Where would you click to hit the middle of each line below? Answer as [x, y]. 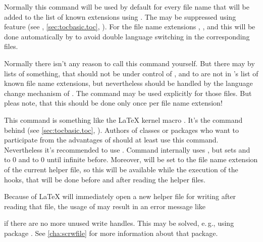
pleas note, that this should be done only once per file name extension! [113, 103]
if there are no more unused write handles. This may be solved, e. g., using [119, 223]
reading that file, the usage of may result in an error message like [105, 206]
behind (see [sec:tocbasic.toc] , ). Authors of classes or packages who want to [121, 130]
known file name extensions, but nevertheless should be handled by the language [128, 83]
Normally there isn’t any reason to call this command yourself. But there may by [129, 63]
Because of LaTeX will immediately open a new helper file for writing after [120, 196]
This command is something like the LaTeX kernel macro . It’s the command [123, 119]
